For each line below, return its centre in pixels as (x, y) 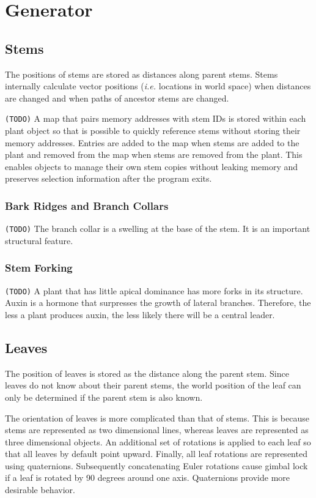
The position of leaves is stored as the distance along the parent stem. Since (147, 373)
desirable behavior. (40, 490)
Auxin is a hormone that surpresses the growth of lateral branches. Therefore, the (158, 303)
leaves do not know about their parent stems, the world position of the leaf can (153, 385)
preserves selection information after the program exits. (108, 178)
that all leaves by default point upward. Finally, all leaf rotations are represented (156, 454)
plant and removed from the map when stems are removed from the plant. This (154, 154)
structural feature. (39, 240)
